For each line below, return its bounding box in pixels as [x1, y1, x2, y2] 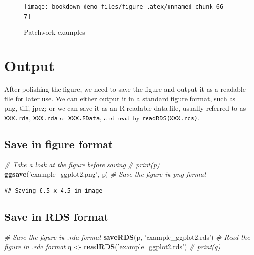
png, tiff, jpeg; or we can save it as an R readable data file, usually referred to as [4, 103, 246, 113]
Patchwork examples [24, 27, 85, 37]
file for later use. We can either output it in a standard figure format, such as [4, 93, 236, 103]
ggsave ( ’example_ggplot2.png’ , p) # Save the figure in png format [4, 169, 206, 179]
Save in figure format [4, 136, 113, 151]
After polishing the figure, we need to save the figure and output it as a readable [4, 84, 246, 94]
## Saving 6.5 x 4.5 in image [4, 187, 103, 194]
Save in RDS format [4, 209, 108, 224]
